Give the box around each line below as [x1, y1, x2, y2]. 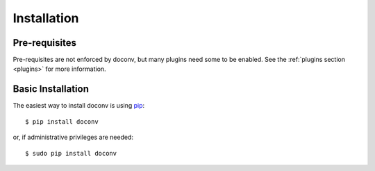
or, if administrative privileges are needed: [12, 133, 133, 142]
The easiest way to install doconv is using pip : [12, 101, 145, 110]
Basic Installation [12, 83, 90, 95]
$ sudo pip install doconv [25, 149, 117, 157]
